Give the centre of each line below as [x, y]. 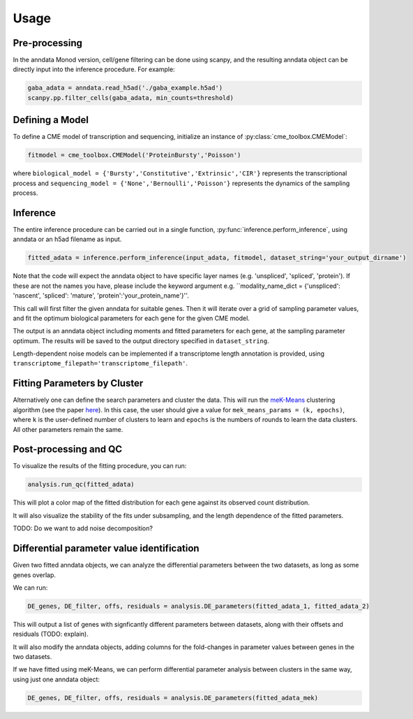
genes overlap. [34, 575]
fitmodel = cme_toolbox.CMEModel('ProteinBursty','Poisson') [134, 155]
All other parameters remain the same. [68, 429]
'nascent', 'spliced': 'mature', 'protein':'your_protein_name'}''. [101, 296]
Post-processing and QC [68, 450]
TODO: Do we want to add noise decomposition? [83, 528]
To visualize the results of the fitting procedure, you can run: [100, 466]
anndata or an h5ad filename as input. [67, 239]
